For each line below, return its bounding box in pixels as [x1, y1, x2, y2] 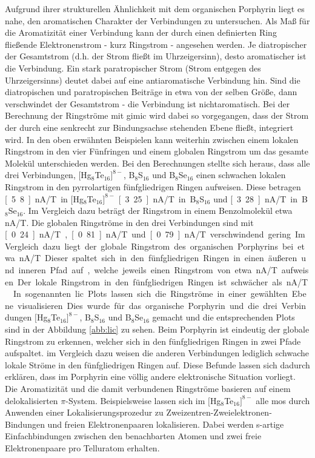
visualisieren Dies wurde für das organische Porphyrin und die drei [17, 299, 277, 311]
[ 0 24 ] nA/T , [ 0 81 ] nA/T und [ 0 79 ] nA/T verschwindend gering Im [5, 228, 305, 241]
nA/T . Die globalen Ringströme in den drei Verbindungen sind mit [5, 216, 254, 228]
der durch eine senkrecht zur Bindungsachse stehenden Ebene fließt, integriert [5, 121, 294, 133]
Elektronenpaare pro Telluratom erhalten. [5, 441, 160, 454]
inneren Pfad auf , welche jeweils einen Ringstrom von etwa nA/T [18, 264, 277, 276]
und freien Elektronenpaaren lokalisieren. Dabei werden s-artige [47, 417, 284, 430]
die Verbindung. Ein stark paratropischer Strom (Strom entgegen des [5, 61, 261, 74]
